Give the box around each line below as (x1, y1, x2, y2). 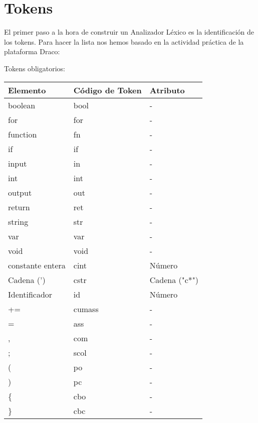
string (8, 215, 29, 227)
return (8, 201, 30, 213)
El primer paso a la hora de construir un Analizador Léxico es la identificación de (4, 27, 254, 37)
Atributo (149, 84, 185, 96)
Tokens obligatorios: (4, 63, 65, 73)
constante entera (8, 259, 66, 271)
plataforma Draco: (4, 46, 60, 57)
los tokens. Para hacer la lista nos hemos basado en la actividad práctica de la (4, 36, 244, 47)
